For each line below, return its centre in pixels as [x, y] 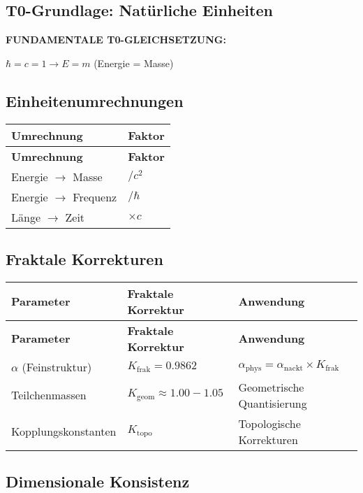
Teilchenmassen [49, 395]
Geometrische [271, 387]
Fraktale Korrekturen [84, 258]
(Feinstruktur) [57, 366]
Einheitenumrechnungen [95, 100]
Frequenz [95, 197]
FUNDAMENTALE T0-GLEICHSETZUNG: [116, 40]
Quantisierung [273, 403]
